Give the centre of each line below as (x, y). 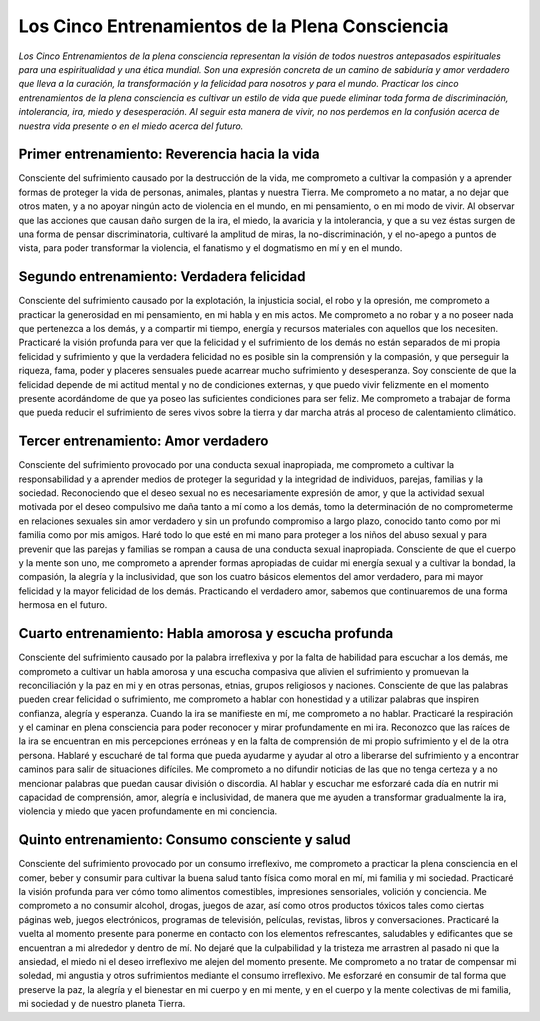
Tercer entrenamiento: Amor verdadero (143, 441)
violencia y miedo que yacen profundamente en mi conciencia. (148, 811)
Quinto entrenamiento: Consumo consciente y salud (184, 840)
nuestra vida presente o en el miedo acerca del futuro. (131, 126)
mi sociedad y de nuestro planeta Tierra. (102, 1004)
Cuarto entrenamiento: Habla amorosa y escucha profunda (206, 633)
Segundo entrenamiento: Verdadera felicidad (162, 276)
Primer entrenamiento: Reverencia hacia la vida (169, 154)
